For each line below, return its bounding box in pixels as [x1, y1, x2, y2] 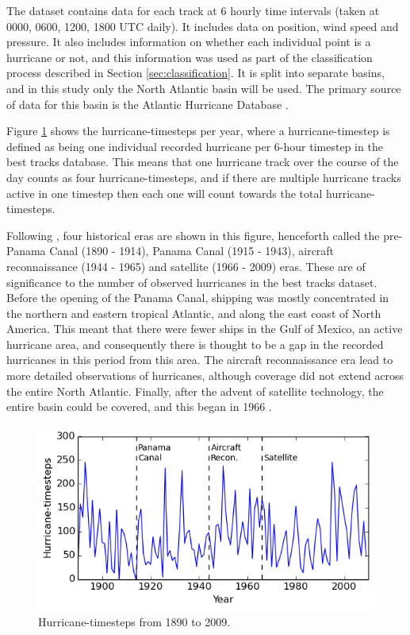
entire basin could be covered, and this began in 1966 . [6, 398, 272, 415]
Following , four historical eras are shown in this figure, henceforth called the [6, 227, 380, 243]
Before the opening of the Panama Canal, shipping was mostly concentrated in [6, 289, 389, 306]
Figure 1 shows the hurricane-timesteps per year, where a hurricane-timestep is [6, 122, 390, 139]
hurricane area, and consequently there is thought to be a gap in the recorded [6, 335, 384, 352]
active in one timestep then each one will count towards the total [6, 184, 323, 201]
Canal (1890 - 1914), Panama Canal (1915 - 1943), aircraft [49, 242, 335, 259]
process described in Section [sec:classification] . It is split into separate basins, [6, 64, 385, 81]
